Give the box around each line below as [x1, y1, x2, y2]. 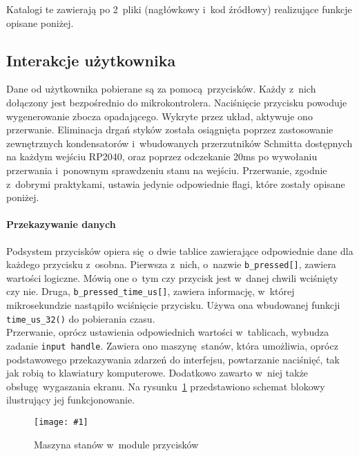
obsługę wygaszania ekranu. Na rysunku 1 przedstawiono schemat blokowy [6, 379, 325, 393]
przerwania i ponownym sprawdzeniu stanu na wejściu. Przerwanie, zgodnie [6, 162, 327, 177]
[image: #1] [34, 417, 88, 427]
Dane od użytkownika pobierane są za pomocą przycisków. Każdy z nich [6, 82, 316, 96]
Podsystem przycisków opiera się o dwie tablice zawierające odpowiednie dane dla [6, 243, 353, 258]
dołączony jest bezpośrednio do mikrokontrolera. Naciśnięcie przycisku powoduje [6, 95, 347, 109]
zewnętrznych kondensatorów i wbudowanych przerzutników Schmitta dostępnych [6, 135, 353, 150]
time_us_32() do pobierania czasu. [6, 311, 155, 325]
